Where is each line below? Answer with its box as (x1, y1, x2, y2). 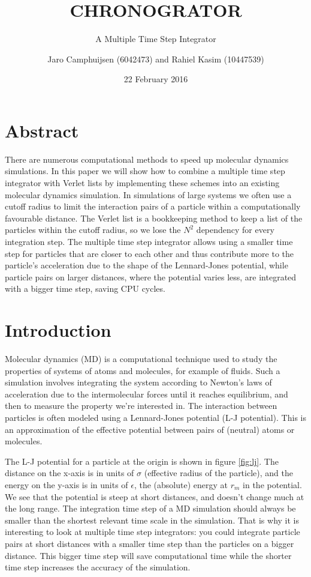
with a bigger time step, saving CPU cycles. (5, 282, 165, 295)
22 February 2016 (123, 73, 188, 85)
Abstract (5, 118, 79, 142)
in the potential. (243, 479, 302, 491)
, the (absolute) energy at (134, 479, 228, 491)
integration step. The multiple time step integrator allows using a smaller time (5, 235, 293, 247)
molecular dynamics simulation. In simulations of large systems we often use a (5, 188, 292, 201)
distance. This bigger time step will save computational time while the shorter (5, 549, 292, 561)
